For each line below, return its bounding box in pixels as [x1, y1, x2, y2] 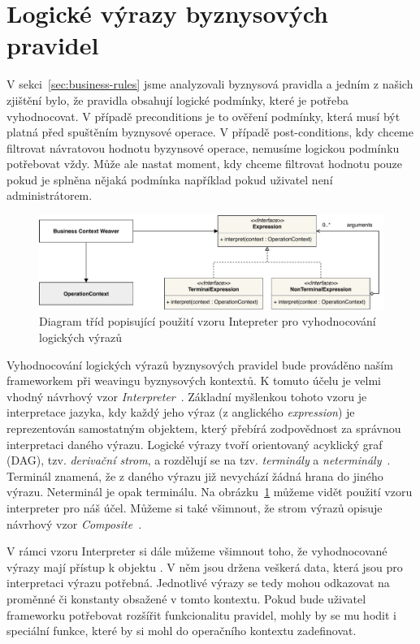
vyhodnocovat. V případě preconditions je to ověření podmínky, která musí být [6, 107, 401, 124]
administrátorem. [6, 187, 93, 204]
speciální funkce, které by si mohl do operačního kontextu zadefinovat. [6, 622, 357, 639]
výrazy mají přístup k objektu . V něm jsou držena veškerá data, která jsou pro [6, 558, 403, 575]
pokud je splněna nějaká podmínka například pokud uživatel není [6, 171, 333, 188]
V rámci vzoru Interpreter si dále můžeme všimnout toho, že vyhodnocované [6, 542, 388, 560]
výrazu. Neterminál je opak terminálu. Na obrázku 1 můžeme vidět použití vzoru [6, 483, 413, 500]
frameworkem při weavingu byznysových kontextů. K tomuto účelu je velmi [6, 372, 382, 389]
